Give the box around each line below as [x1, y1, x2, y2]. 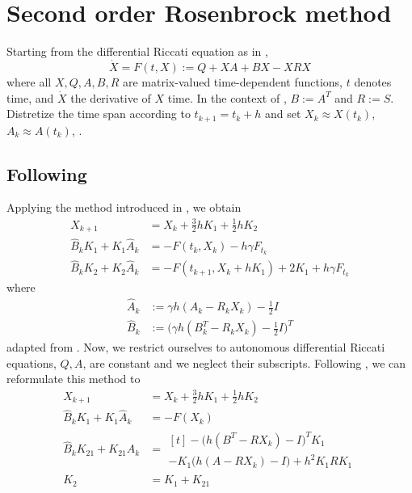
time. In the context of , [167, 89, 287, 106]
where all [6, 73, 52, 90]
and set [264, 105, 301, 122]
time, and [6, 89, 54, 106]
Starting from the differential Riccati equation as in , [6, 43, 268, 60]
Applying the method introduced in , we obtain [6, 199, 242, 216]
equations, [6, 354, 57, 371]
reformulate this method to [6, 370, 141, 387]
